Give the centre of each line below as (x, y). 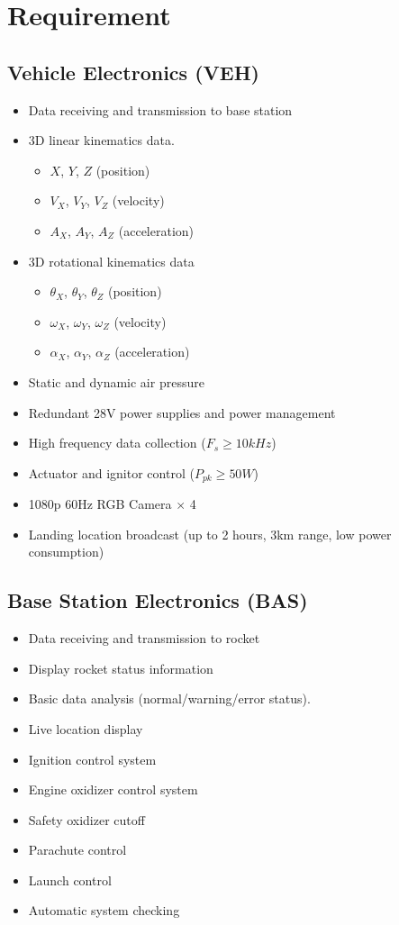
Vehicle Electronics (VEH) (133, 72)
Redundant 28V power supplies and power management (182, 412)
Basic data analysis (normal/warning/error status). (169, 698)
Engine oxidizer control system (113, 789)
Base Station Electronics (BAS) (158, 600)
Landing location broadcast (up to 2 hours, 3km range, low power (210, 534)
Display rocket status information (121, 668)
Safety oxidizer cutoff (86, 819)
